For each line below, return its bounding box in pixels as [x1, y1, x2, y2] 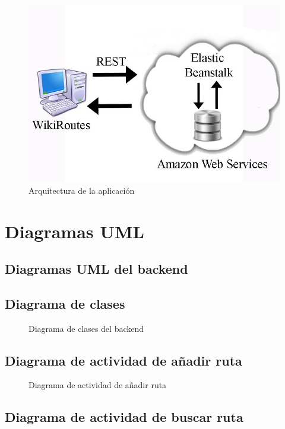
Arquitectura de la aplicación [28, 184, 135, 196]
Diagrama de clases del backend [28, 322, 144, 334]
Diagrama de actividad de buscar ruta [5, 408, 243, 426]
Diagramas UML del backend [5, 260, 188, 278]
